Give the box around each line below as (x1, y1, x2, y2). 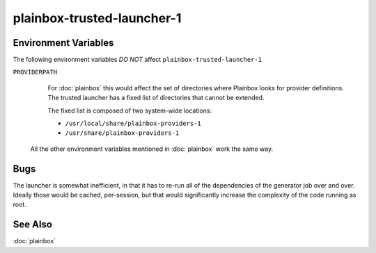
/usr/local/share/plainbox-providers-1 (65, 120, 201, 128)
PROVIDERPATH (13, 68, 58, 76)
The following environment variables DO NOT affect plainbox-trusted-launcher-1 (13, 56, 263, 64)
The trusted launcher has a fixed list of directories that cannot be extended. (47, 94, 265, 102)
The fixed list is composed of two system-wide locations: (47, 106, 212, 115)
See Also (13, 219, 52, 231)
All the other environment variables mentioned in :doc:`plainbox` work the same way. (30, 145, 274, 153)
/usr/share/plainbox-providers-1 (65, 129, 180, 137)
